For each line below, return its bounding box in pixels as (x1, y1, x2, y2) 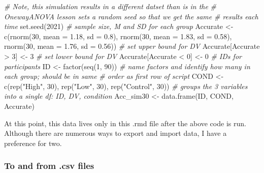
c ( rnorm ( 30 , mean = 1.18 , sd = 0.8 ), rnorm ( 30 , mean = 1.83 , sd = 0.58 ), (4, 31, 232, 41)
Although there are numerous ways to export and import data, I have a (4, 128, 227, 138)
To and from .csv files (4, 159, 94, 172)
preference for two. (4, 137, 62, 148)
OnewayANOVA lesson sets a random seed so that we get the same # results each (4, 11, 258, 21)
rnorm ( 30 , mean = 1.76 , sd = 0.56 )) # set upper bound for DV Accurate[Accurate (4, 41, 260, 51)
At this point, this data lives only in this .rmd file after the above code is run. (4, 118, 246, 128)
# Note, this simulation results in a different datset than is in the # (4, 1, 216, 11)
